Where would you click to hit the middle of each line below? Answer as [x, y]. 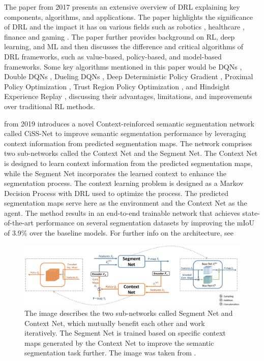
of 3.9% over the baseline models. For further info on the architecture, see [119, 233]
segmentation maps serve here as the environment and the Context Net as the [126, 203]
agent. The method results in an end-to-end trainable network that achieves [122, 212]
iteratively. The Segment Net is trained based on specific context [125, 333]
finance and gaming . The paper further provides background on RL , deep [120, 36]
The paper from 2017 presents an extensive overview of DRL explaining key [122, 7]
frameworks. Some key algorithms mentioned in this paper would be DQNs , [123, 66]
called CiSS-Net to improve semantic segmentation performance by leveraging [125, 133]
